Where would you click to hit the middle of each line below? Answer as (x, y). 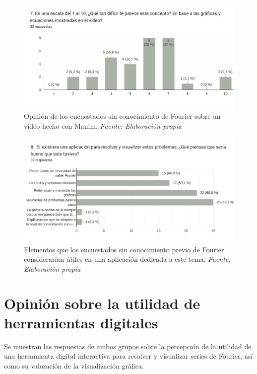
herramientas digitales (81, 322)
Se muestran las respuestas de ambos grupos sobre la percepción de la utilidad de (128, 346)
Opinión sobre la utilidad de (102, 303)
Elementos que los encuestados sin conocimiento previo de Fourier (124, 249)
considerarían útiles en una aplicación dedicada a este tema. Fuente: (127, 259)
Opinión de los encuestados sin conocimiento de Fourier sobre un (122, 116)
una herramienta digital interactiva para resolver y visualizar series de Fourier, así (128, 356)
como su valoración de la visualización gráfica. (74, 365)
